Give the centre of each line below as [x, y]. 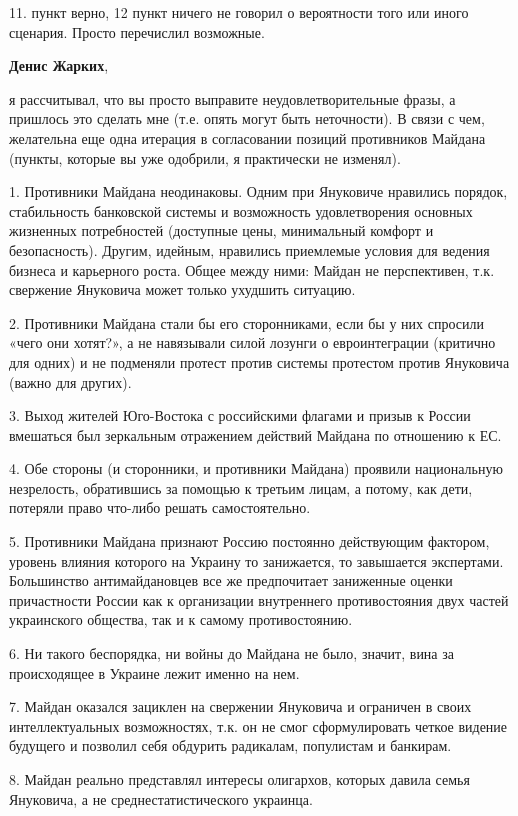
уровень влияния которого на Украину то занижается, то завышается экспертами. [256, 560]
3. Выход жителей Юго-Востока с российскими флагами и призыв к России [240, 415]
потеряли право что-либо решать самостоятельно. [160, 507]
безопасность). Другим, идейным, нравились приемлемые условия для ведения [249, 249]
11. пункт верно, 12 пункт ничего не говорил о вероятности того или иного [239, 12]
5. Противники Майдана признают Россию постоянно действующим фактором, [249, 541]
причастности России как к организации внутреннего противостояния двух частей [259, 599]
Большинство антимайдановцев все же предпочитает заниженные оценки [231, 580]
